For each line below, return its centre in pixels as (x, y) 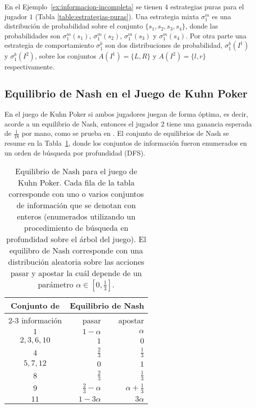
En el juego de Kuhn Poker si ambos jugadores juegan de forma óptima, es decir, (126, 114)
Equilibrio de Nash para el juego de (76, 171)
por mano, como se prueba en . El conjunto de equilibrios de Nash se (125, 133)
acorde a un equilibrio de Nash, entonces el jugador (82, 123)
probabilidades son (32, 35)
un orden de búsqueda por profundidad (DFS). (75, 152)
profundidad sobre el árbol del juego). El (76, 239)
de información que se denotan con (76, 205)
